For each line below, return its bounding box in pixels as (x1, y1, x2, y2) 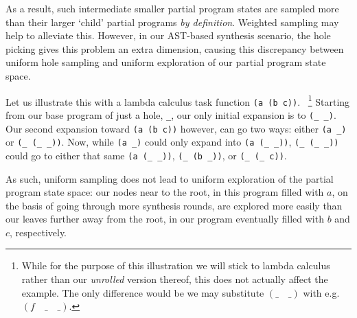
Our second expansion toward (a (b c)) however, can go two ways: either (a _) (5, 121, 347, 135)
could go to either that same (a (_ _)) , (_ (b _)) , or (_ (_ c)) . (5, 148, 287, 162)
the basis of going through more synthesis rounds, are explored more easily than (5, 198, 343, 212)
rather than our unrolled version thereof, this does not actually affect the (21, 272, 328, 286)
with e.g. (303, 285, 340, 299)
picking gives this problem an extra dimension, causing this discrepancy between (5, 41, 344, 56)
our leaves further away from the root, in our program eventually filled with (5, 212, 324, 226)
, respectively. (10, 225, 67, 239)
